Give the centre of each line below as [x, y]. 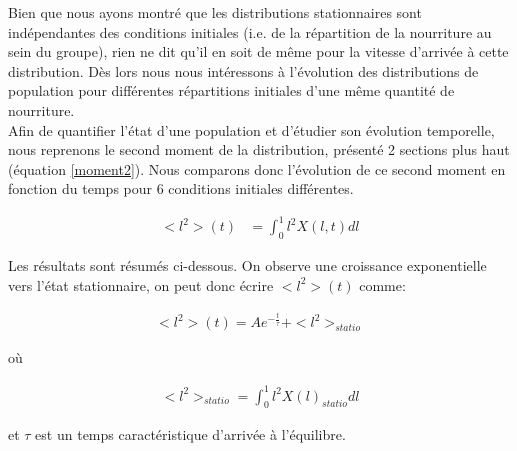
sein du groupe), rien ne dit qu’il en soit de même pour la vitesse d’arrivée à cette [258, 51]
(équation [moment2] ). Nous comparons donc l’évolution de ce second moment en [257, 168]
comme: [382, 284]
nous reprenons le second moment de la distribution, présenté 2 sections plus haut [259, 149]
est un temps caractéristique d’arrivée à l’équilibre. [190, 434]
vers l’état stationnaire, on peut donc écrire [141, 284]
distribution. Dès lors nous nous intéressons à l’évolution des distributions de [243, 70]
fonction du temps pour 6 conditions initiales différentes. [181, 188]
